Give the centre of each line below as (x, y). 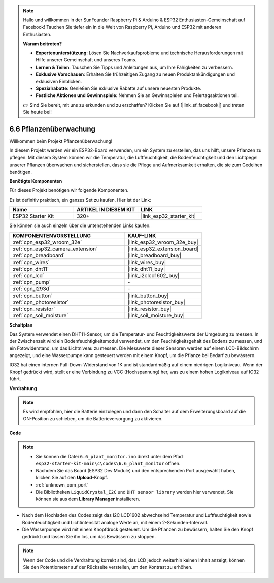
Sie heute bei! (37, 112)
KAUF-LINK (142, 235)
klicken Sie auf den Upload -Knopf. (72, 478)
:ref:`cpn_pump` (31, 282)
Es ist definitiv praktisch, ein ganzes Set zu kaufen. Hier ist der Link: (80, 200)
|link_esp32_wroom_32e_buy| (163, 242)
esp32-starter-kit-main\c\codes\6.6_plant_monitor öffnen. (108, 463)
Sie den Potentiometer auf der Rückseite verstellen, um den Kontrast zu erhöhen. (108, 567)
